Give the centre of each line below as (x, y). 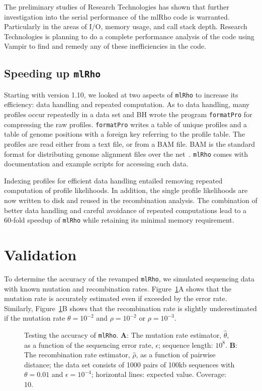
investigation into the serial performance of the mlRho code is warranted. (117, 16)
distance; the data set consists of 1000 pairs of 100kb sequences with (129, 364)
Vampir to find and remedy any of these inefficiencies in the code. (105, 46)
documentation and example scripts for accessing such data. (96, 164)
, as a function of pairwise (176, 355)
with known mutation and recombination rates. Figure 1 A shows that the (118, 288)
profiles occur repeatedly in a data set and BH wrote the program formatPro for (128, 114)
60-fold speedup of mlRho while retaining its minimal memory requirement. (119, 220)
